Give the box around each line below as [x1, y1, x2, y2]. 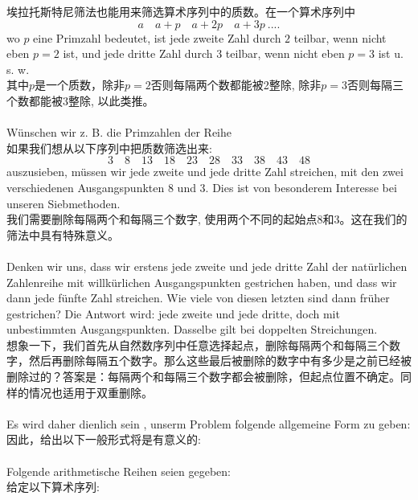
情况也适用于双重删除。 [28, 383, 153, 400]
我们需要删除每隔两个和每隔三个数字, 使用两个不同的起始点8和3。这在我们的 [6, 211, 408, 227]
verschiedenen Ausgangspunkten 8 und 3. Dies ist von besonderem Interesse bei [6, 178, 397, 195]
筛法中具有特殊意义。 [6, 226, 119, 243]
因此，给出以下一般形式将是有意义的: [6, 431, 201, 448]
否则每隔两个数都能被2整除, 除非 [150, 76, 322, 93]
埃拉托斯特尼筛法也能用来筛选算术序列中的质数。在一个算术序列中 [6, 3, 355, 19]
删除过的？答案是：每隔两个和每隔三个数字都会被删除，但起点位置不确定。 [6, 368, 400, 385]
